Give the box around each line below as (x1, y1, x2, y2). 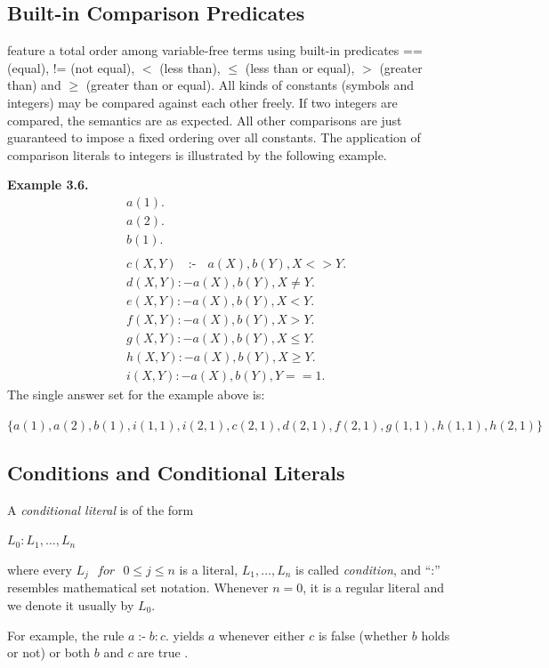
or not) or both (7, 643, 91, 662)
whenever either (219, 625, 305, 644)
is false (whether (318, 625, 408, 644)
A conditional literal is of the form (7, 500, 194, 519)
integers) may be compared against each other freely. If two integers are (7, 93, 398, 111)
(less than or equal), (245, 58, 355, 76)
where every (7, 559, 72, 578)
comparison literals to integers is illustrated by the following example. (7, 145, 387, 164)
